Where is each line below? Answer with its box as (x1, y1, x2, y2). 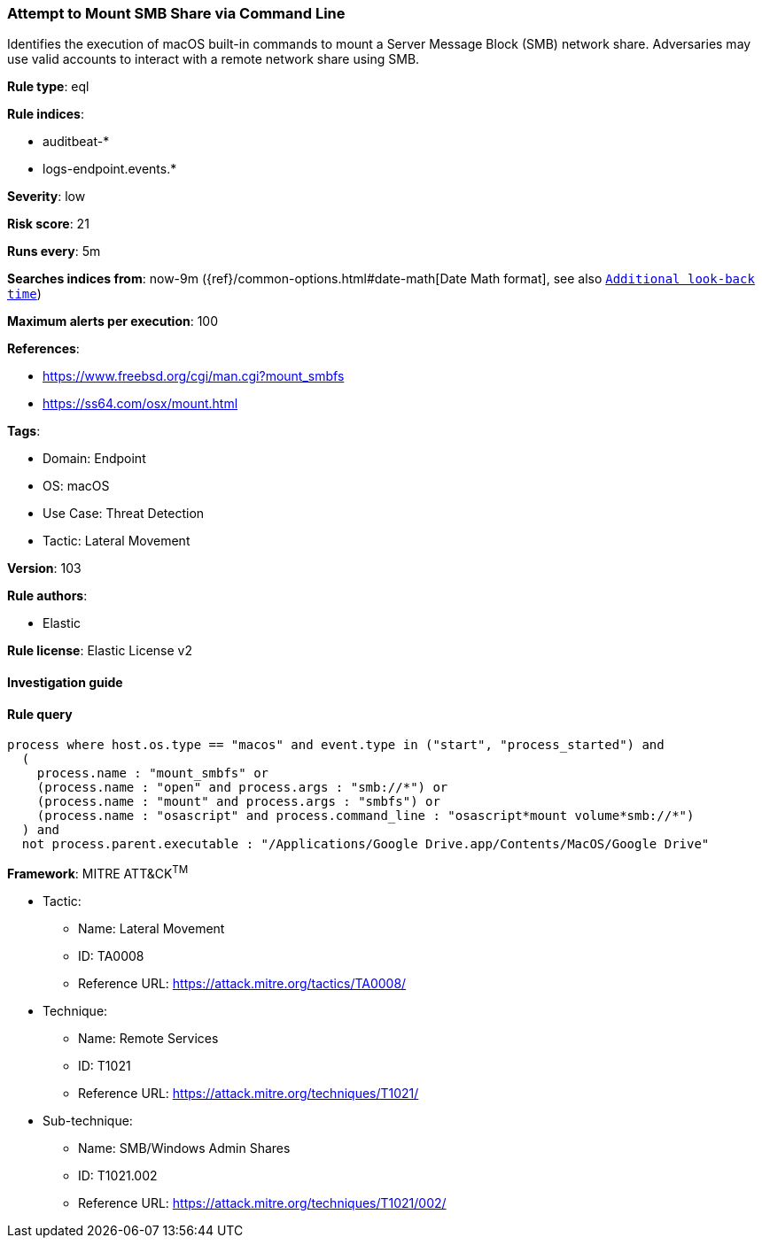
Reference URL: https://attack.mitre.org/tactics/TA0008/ (78, 975, 407, 991)
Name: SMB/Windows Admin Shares (78, 1140, 291, 1156)
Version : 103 (7, 561, 82, 576)
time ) (7, 286, 42, 302)
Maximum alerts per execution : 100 (7, 313, 219, 329)
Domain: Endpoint (43, 451, 146, 467)
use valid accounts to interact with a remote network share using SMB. (7, 51, 420, 67)
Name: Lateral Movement (78, 920, 225, 936)
